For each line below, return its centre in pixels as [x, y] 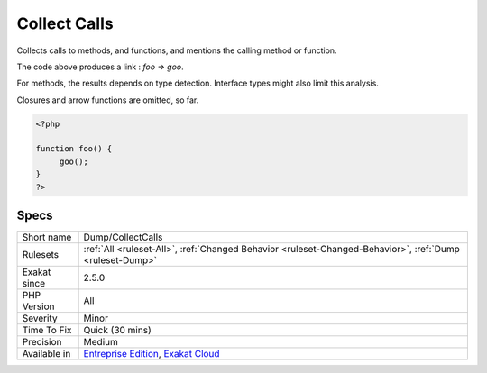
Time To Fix [47, 331]
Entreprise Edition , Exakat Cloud [152, 354]
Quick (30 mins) [118, 331]
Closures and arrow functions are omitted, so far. [108, 100]
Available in [46, 354]
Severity [40, 318]
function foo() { [74, 149]
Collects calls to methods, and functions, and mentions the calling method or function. [177, 50]
